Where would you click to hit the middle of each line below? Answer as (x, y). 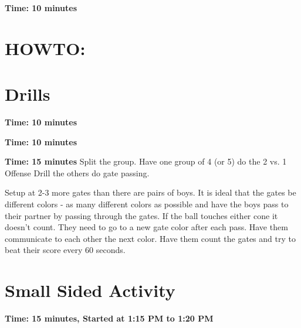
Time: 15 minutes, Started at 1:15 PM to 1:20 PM (109, 318)
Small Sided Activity (90, 290)
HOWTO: (45, 48)
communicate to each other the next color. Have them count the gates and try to (150, 238)
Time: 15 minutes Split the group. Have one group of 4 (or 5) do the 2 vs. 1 (146, 161)
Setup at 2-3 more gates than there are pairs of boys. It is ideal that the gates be (150, 192)
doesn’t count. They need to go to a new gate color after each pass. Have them (146, 227)
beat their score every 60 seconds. (65, 250)
